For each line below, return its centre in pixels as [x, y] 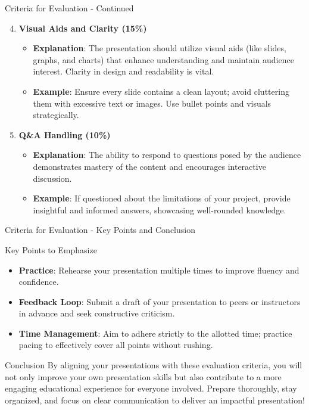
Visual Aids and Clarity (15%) [83, 28]
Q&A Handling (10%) [65, 134]
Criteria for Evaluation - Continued [69, 8]
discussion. [52, 178]
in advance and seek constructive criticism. [97, 313]
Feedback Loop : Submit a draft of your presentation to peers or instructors [160, 301]
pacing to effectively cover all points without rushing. [116, 345]
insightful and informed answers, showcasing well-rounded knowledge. [160, 209]
